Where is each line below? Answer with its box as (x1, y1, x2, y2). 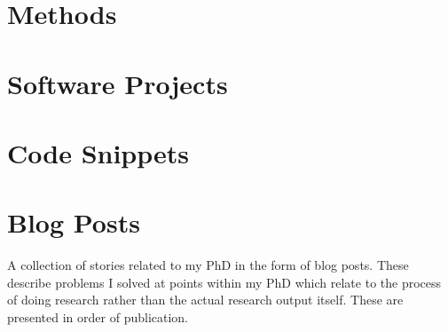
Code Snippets (7, 134, 190, 170)
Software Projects (7, 65, 228, 101)
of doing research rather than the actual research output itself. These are (7, 290, 404, 309)
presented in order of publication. (7, 308, 189, 327)
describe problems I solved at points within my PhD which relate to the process (7, 273, 442, 291)
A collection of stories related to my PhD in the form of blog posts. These (7, 256, 409, 274)
